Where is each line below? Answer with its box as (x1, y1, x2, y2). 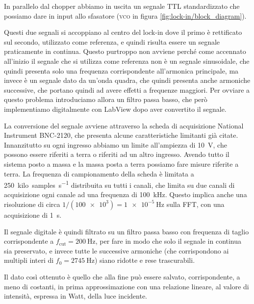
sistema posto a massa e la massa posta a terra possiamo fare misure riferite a (4, 158, 239, 169)
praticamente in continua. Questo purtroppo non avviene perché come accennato (4, 46, 246, 56)
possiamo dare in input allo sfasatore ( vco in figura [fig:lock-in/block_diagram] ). (4, 10, 247, 21)
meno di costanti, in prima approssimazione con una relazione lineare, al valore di (4, 281, 249, 291)
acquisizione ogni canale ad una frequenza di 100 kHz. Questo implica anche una (4, 189, 247, 200)
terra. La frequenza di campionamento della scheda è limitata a (4, 168, 194, 178)
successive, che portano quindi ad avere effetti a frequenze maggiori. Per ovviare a (4, 84, 250, 95)
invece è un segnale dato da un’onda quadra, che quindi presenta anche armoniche (4, 75, 251, 85)
